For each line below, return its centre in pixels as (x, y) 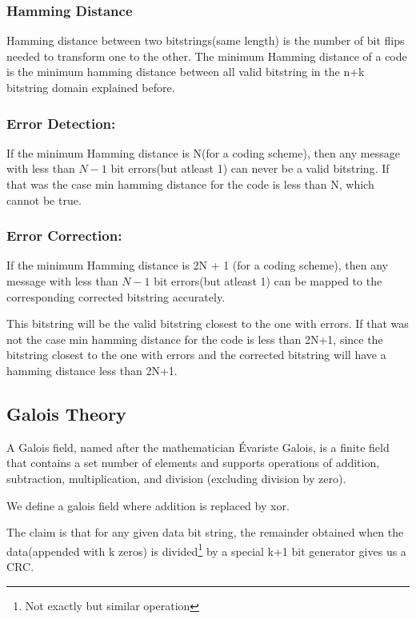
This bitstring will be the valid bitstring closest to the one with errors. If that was (208, 323)
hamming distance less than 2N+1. (92, 370)
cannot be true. (44, 200)
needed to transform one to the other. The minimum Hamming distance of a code (207, 56)
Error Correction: (64, 236)
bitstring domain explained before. (91, 87)
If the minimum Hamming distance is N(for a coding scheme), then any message (203, 152)
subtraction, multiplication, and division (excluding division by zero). (176, 478)
